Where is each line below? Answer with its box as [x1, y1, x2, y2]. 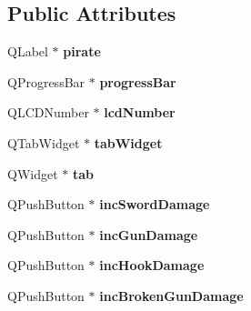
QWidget [7, 164, 58, 183]
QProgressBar [7, 72, 85, 91]
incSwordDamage [99, 195, 210, 214]
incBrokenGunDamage [99, 286, 244, 305]
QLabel [7, 42, 48, 61]
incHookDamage [99, 256, 205, 275]
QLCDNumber [7, 103, 89, 122]
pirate [63, 42, 101, 61]
